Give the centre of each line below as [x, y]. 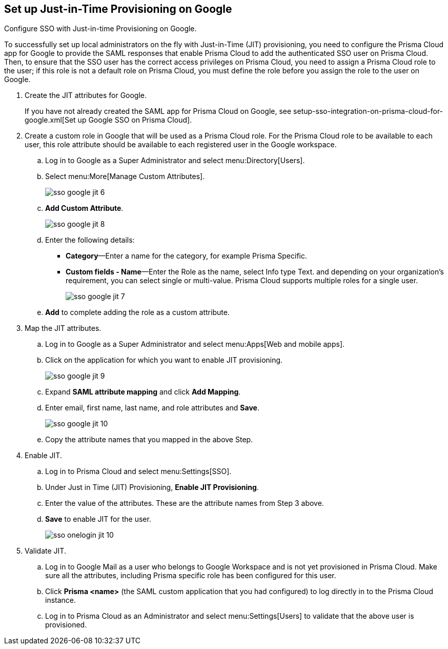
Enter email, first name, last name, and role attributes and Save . [152, 408]
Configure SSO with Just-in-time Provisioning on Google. [100, 29]
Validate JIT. [45, 551]
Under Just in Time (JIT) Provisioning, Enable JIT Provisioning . [152, 487]
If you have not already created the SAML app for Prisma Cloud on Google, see [158, 111]
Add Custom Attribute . [84, 208]
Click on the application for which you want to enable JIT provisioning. [164, 360]
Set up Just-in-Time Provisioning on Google [118, 9]
